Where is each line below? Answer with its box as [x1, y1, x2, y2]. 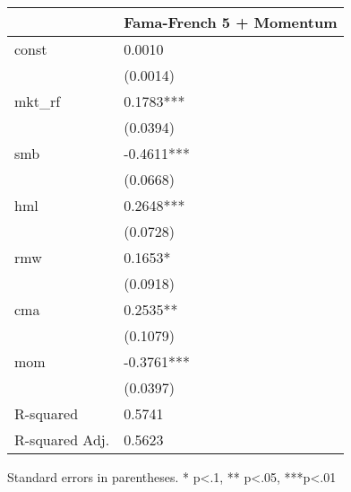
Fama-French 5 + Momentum [124, 12, 338, 32]
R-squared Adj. [14, 429, 110, 450]
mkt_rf [14, 91, 61, 111]
